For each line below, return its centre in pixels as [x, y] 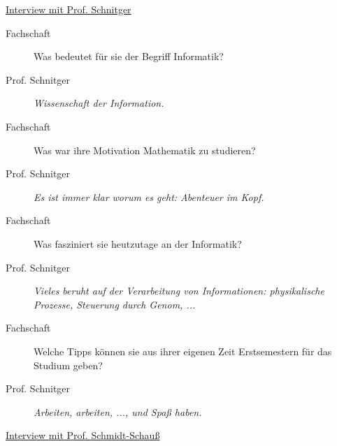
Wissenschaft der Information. [99, 103]
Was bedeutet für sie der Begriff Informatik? [129, 56]
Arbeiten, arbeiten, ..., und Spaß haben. [118, 411]
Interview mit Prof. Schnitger [69, 9]
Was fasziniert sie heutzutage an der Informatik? [138, 243]
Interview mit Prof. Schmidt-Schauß [83, 435]
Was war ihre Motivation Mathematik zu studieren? [145, 150]
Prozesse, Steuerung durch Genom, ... [115, 304]
